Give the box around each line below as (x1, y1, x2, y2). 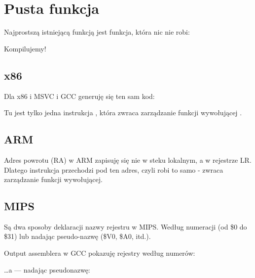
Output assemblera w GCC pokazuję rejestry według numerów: (4, 248, 195, 258)
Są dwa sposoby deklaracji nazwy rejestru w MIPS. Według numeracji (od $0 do (4, 221, 247, 232)
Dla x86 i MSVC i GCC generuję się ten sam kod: (4, 91, 155, 101)
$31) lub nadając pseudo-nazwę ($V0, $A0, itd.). (4, 231, 151, 241)
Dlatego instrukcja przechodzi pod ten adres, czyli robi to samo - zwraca (4, 164, 223, 175)
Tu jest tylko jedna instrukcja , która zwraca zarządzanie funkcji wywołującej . (4, 107, 242, 118)
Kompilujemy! (4, 43, 46, 53)
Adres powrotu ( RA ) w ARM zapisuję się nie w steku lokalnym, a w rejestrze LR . (4, 154, 252, 165)
